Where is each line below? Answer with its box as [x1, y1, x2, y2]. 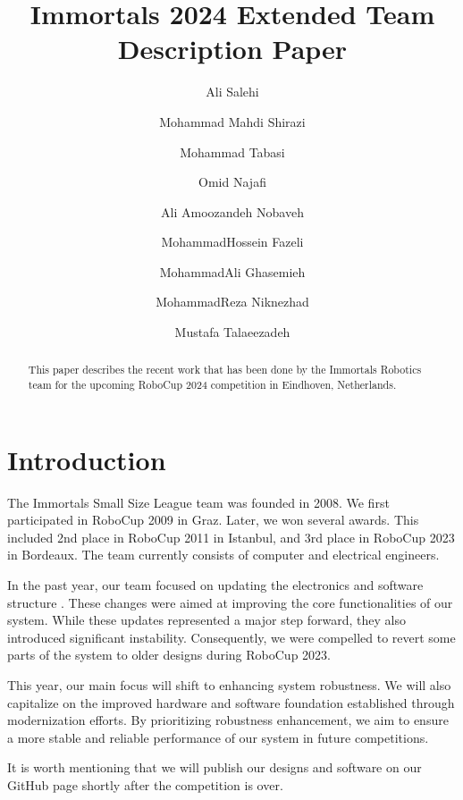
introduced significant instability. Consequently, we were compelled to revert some [7, 627, 456, 646]
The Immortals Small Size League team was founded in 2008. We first [7, 493, 390, 511]
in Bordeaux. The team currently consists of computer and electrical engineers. [7, 545, 440, 564]
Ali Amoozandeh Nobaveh [161, 202, 304, 221]
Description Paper [117, 30, 348, 67]
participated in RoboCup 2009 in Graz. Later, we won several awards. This [7, 510, 419, 529]
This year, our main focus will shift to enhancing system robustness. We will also [7, 676, 451, 695]
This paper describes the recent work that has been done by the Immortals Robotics [28, 362, 422, 377]
